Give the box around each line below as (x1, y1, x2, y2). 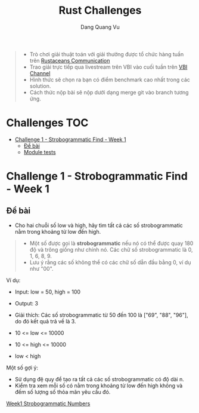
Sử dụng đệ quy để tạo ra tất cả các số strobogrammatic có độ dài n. (14, 375, 185, 383)
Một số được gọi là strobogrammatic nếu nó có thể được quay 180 (29, 240, 194, 247)
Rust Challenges (58, 4, 142, 17)
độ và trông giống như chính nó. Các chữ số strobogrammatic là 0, (29, 246, 193, 253)
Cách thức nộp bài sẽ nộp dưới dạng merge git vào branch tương (29, 88, 189, 96)
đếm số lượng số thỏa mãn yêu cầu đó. (14, 388, 111, 395)
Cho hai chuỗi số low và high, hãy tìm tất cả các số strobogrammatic (14, 222, 184, 229)
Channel (29, 69, 51, 77)
